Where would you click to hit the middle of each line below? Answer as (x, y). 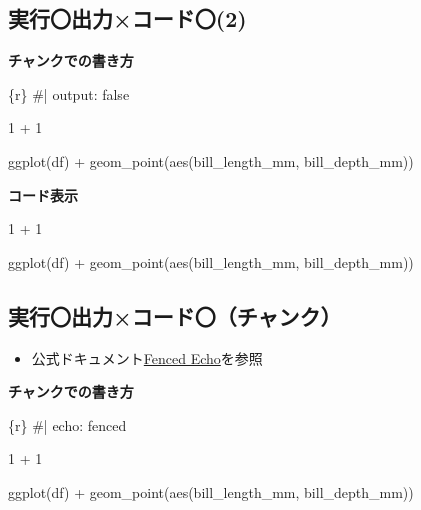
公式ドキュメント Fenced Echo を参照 (147, 357)
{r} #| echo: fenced (67, 424)
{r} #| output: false (69, 93)
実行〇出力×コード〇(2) (127, 18)
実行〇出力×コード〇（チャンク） (175, 315)
